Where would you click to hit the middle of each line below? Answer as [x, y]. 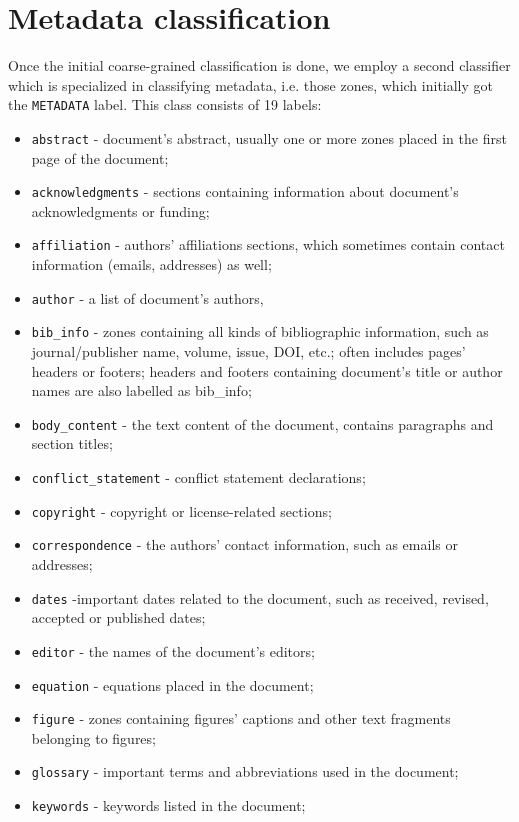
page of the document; [100, 157]
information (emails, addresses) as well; [151, 264]
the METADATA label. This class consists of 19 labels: [165, 104]
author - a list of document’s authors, [147, 297]
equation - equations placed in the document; [172, 684]
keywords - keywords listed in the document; [168, 805]
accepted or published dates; [118, 617]
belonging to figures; [93, 737]
